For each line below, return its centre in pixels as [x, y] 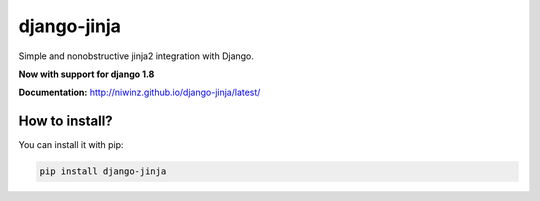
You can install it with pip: [71, 145]
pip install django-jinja [103, 171]
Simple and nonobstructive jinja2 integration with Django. [136, 56]
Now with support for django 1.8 [86, 74]
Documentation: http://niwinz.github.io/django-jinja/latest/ [139, 92]
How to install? [66, 121]
